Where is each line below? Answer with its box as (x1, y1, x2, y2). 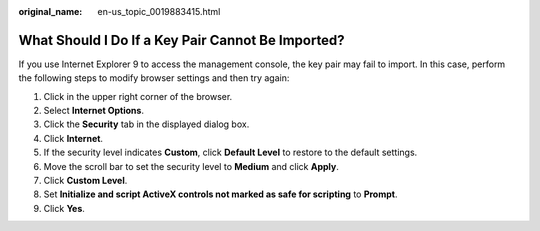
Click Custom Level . (43, 175, 128, 187)
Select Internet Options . (43, 105, 145, 117)
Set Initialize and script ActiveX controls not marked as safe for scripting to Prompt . (43, 188, 398, 200)
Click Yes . (43, 202, 85, 214)
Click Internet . (43, 132, 104, 144)
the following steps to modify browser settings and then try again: (18, 72, 290, 84)
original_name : (18, 6, 83, 17)
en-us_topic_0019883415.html (97, 6, 221, 17)
